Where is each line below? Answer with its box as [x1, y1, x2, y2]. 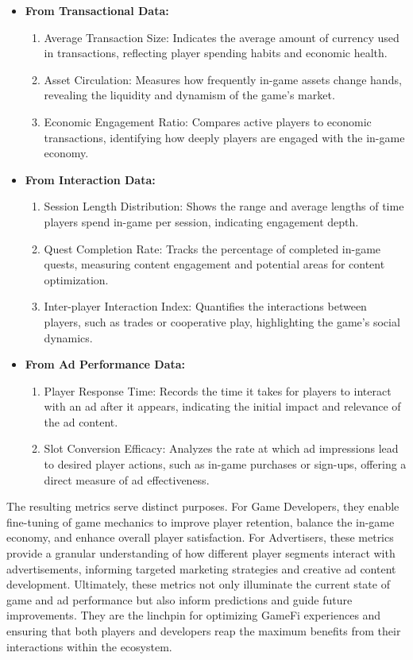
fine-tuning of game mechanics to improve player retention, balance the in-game [6, 513, 395, 530]
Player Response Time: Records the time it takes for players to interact [44, 382, 392, 399]
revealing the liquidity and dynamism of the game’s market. [44, 87, 335, 103]
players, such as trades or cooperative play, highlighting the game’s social [44, 313, 400, 330]
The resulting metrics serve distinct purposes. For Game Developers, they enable [6, 498, 399, 515]
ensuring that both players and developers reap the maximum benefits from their [6, 623, 401, 639]
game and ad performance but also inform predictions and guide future [6, 591, 353, 608]
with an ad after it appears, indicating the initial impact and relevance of [44, 398, 401, 415]
